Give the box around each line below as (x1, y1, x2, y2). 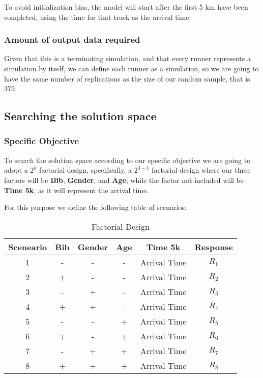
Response (194, 240, 233, 253)
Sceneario (8, 240, 47, 253)
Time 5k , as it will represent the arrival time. (4, 184, 149, 195)
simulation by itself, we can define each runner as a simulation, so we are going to (4, 63, 259, 73)
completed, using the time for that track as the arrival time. (4, 11, 191, 22)
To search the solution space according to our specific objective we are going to (4, 154, 251, 165)
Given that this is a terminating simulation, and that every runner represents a (4, 53, 251, 64)
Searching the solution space (4, 108, 157, 124)
